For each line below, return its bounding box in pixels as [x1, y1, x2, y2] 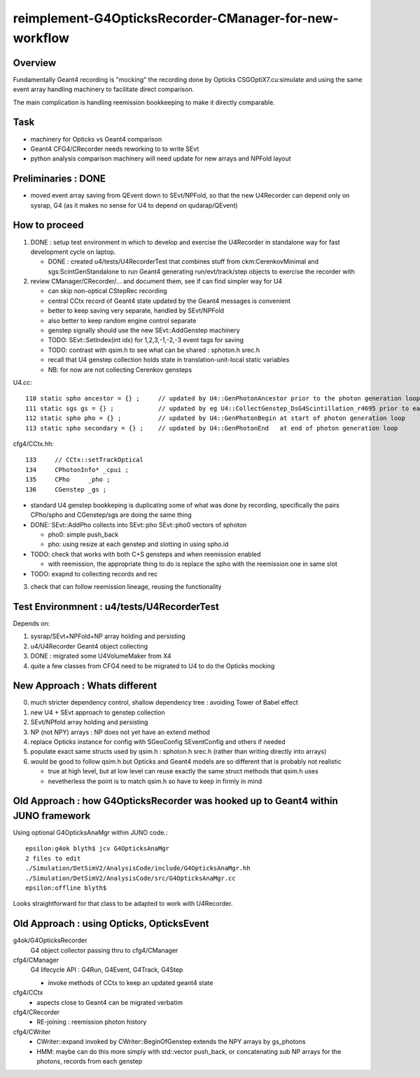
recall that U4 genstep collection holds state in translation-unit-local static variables [48, 355, 290, 364]
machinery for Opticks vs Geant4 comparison [30, 135, 162, 143]
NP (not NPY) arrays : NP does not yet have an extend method [30, 728, 210, 736]
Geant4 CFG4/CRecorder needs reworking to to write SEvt [30, 144, 199, 153]
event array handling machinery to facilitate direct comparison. [13, 85, 195, 94]
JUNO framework [13, 810, 91, 822]
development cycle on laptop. [30, 248, 116, 256]
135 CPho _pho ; [25, 475, 111, 484]
